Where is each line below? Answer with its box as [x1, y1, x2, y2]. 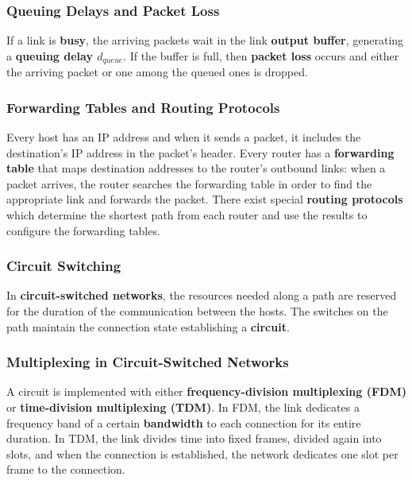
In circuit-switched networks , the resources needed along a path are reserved [6, 287, 397, 304]
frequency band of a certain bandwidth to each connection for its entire [6, 414, 361, 431]
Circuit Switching [6, 256, 121, 276]
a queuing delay [6, 47, 93, 64]
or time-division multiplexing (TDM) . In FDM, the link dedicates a [6, 399, 360, 416]
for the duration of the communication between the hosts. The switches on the [6, 303, 388, 319]
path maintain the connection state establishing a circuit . [6, 318, 290, 335]
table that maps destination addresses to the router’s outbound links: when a [6, 160, 386, 176]
